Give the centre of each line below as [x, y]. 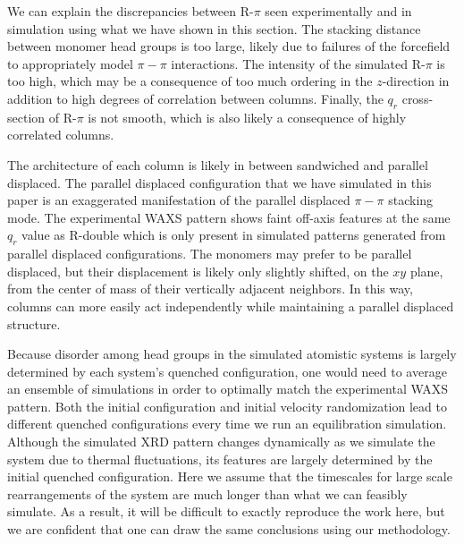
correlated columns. [61, 135]
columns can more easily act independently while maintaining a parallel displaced [231, 306]
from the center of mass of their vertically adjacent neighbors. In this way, [210, 289]
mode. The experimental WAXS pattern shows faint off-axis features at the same [229, 217]
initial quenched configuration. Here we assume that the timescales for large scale [230, 476]
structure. [34, 323]
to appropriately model [70, 63]
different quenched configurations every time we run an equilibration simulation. [227, 424]
